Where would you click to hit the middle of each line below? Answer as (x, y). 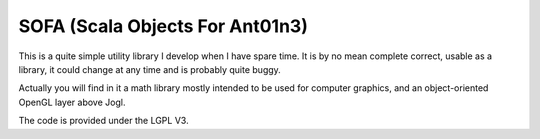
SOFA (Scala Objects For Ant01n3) (163, 26)
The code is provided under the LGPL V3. (103, 121)
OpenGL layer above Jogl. (72, 102)
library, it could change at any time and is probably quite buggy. (150, 69)
